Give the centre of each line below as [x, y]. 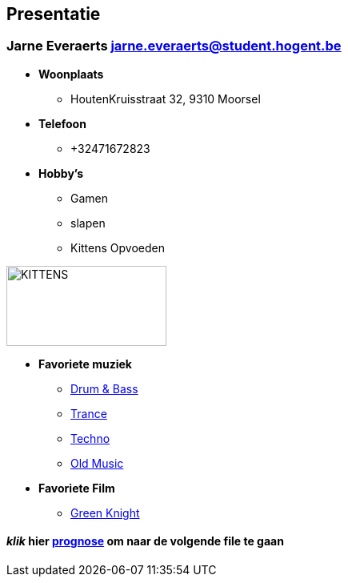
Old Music [97, 463]
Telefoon [62, 123]
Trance [89, 413]
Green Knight [105, 513]
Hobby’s [61, 173]
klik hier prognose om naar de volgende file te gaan [145, 541]
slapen [88, 223]
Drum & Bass [104, 388]
